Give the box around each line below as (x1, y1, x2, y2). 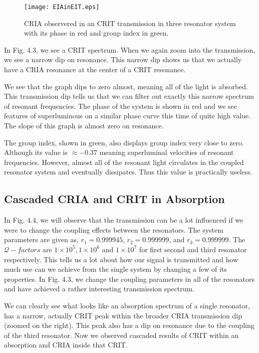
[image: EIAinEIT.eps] (24, 4, 100, 11)
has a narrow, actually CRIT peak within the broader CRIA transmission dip (4, 310, 242, 320)
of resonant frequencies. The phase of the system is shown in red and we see (4, 100, 237, 111)
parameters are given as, (4, 234, 79, 245)
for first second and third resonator (139, 244, 247, 254)
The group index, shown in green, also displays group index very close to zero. (4, 137, 244, 147)
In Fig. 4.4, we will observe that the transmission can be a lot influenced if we (4, 215, 243, 225)
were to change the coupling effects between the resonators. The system (4, 224, 223, 235)
